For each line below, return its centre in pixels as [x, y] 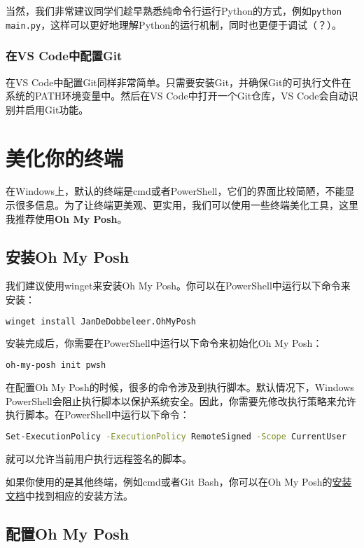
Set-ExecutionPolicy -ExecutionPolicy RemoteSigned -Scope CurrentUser [176, 436]
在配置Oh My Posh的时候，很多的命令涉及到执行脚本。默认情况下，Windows [180, 386]
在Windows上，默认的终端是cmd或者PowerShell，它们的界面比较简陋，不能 [175, 191]
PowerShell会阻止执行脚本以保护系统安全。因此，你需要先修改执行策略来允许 [181, 400]
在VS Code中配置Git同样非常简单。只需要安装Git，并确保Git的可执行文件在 [178, 82]
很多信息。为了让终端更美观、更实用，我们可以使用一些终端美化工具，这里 [187, 205]
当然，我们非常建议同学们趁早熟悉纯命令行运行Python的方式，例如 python [174, 11]
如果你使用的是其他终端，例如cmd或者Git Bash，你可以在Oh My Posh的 [169, 482]
